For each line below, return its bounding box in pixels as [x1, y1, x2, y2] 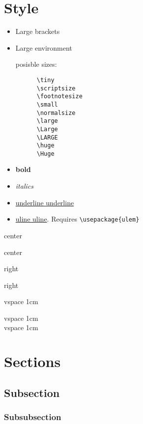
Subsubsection [4, 411, 61, 423]
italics [15, 181, 33, 191]
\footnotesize [36, 93, 83, 100]
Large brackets [15, 26, 60, 36]
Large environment [15, 42, 72, 53]
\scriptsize [36, 85, 76, 92]
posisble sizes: [15, 59, 57, 69]
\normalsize [36, 109, 76, 116]
